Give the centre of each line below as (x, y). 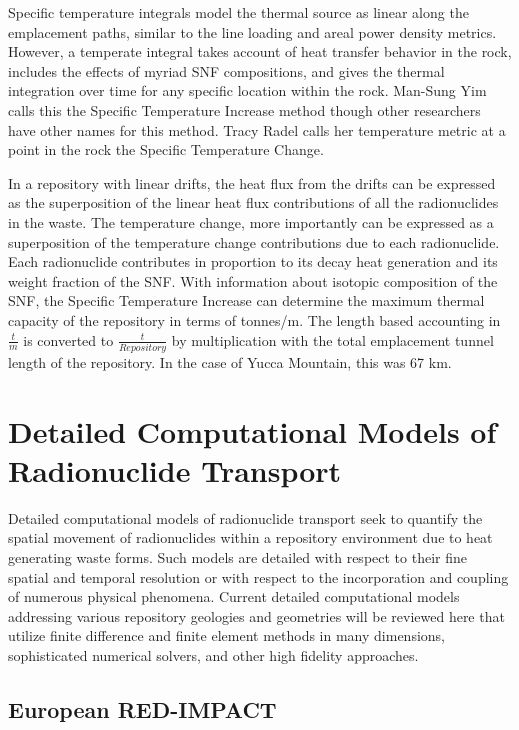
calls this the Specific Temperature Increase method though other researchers (244, 109)
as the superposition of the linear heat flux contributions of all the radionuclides (253, 202)
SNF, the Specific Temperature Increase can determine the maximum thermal (246, 300)
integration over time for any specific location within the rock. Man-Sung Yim (247, 90)
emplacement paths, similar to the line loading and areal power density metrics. (252, 31)
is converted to (68, 339)
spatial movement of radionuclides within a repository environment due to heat (250, 537)
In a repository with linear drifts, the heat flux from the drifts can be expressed (252, 182)
